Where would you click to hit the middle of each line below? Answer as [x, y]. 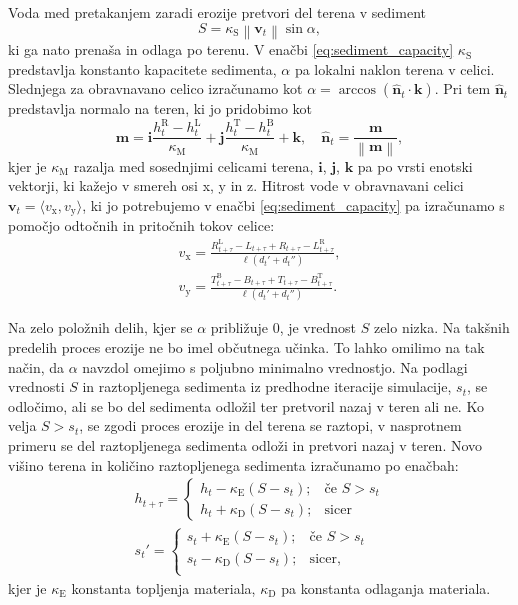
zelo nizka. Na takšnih [441, 327]
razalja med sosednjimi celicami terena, [193, 165]
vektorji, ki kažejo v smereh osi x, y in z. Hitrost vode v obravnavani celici [236, 185]
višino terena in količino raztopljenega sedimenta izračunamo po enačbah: [233, 464]
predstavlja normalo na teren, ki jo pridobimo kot [160, 108]
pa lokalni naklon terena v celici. [394, 68]
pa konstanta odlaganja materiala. [386, 587]
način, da [36, 366]
